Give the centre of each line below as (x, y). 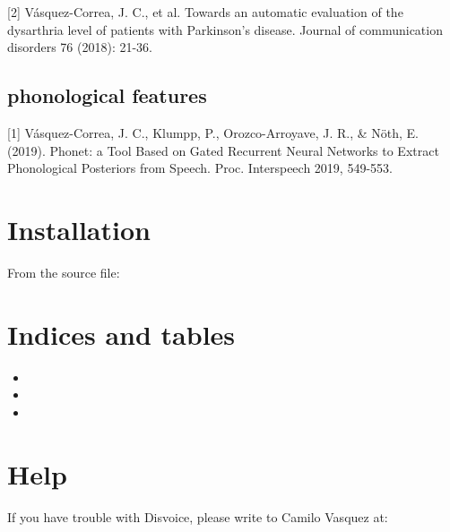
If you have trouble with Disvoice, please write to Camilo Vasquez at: (198, 516)
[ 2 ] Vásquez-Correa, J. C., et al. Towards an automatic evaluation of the (205, 12)
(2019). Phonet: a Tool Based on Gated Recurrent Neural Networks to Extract (223, 150)
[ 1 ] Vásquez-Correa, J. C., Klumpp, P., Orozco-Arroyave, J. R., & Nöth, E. (213, 132)
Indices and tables (121, 334)
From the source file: (64, 272)
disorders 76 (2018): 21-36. (80, 47)
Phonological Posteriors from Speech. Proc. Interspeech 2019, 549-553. (200, 168)
